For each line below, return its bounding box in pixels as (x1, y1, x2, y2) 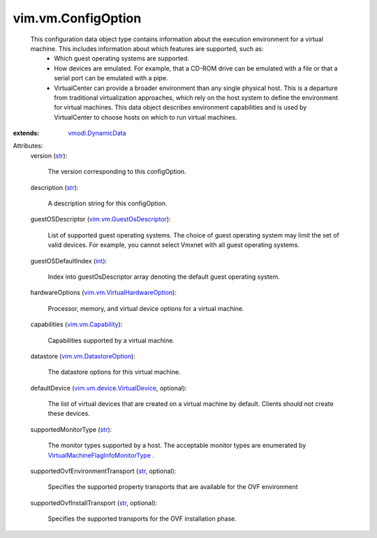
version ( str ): (30, 151, 68, 160)
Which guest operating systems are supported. (54, 54, 190, 63)
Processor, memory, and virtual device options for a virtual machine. (47, 304, 244, 312)
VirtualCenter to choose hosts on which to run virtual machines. (54, 112, 237, 122)
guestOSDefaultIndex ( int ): (30, 256, 108, 265)
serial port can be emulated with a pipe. (54, 74, 168, 82)
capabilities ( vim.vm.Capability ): (30, 320, 123, 328)
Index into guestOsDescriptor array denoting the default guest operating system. (47, 272, 281, 281)
